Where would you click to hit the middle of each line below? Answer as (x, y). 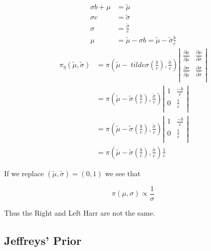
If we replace (24, 173)
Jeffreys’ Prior (43, 240)
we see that (123, 173)
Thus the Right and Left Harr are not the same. (80, 212)
